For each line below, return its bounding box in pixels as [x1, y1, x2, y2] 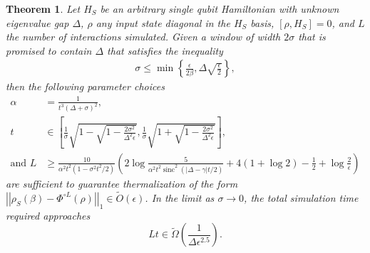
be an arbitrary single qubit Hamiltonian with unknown [100, 1, 339, 16]
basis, [250, 15, 274, 30]
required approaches [6, 208, 91, 222]
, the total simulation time [244, 190, 359, 205]
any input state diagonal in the [96, 15, 230, 30]
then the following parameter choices [6, 79, 165, 94]
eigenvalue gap [6, 15, 69, 30]
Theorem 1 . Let [6, 1, 81, 16]
